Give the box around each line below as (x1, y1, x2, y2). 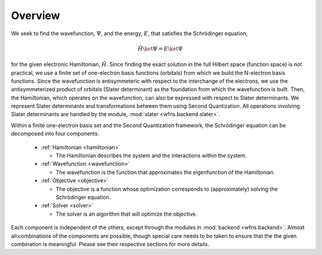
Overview (11, 9, 60, 22)
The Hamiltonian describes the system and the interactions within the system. (55, 152, 247, 159)
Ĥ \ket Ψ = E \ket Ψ (137, 45, 183, 52)
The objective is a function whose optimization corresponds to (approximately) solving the (55, 185, 278, 192)
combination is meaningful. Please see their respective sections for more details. (11, 240, 210, 247)
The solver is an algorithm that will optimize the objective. (55, 210, 197, 217)
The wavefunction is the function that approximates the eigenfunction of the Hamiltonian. (55, 169, 275, 176)
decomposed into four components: (11, 130, 100, 137)
